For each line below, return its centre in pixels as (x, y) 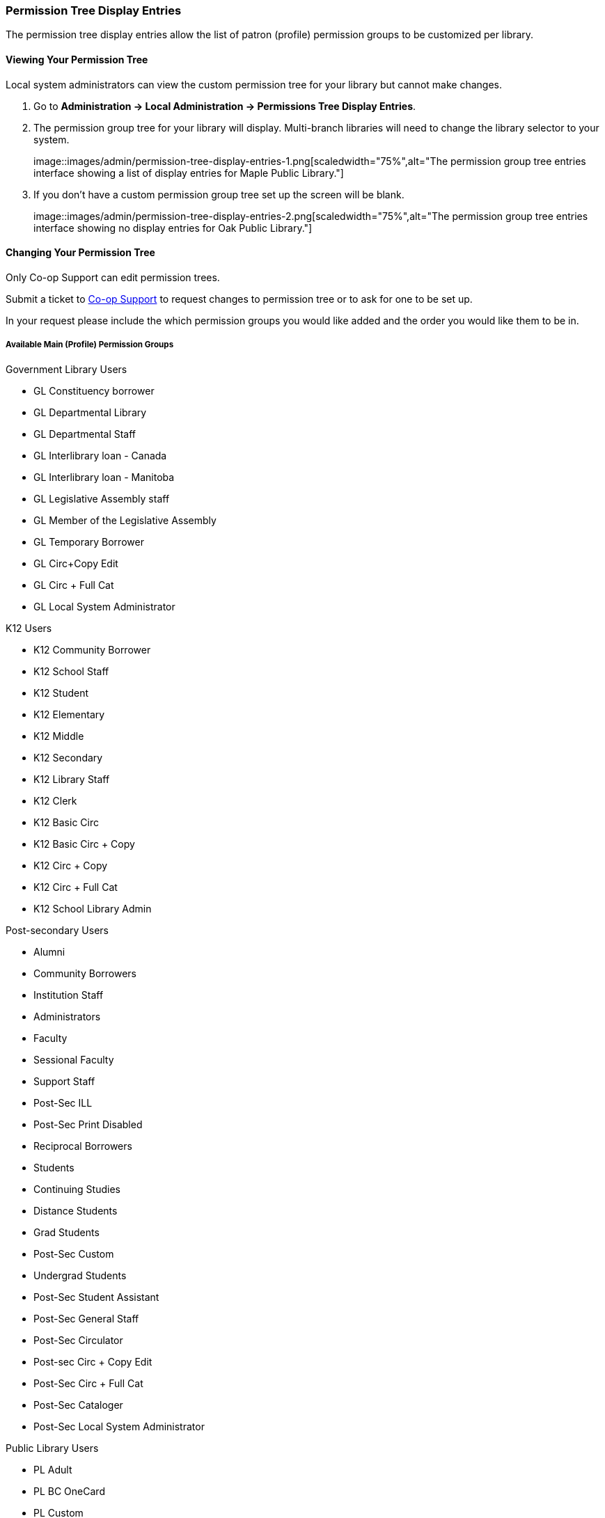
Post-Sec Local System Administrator (119, 1426)
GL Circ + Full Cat (74, 585)
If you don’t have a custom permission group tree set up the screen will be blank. (219, 194)
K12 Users (29, 628)
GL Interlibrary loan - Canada (100, 455)
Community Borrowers (85, 973)
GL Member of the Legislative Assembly (125, 520)
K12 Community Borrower (92, 649)
